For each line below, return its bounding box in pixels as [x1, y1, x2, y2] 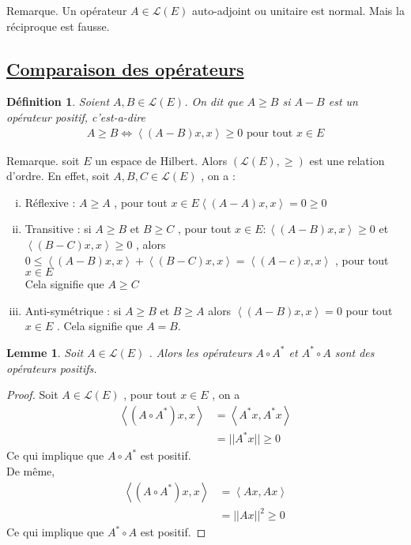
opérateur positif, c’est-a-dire [6, 108, 145, 125]
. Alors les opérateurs [149, 344, 252, 360]
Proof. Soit [6, 386, 58, 403]
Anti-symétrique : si [25, 302, 122, 318]
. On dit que [184, 93, 243, 110]
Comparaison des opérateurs [6, 56, 244, 81]
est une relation [309, 152, 385, 168]
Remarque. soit [6, 152, 80, 168]
